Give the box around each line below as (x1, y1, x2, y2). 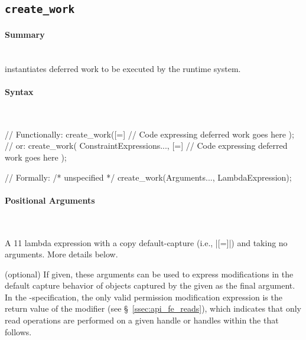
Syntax (5, 85, 34, 97)
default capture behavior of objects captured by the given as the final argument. (5, 279, 295, 292)
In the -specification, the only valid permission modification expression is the (5, 290, 282, 303)
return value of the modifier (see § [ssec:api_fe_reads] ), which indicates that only (5, 302, 301, 315)
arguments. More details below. (5, 248, 118, 260)
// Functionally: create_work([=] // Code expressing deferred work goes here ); (5, 127, 294, 140)
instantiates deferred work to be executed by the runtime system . (5, 62, 241, 74)
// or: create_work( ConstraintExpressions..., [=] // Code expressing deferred (5, 139, 288, 152)
